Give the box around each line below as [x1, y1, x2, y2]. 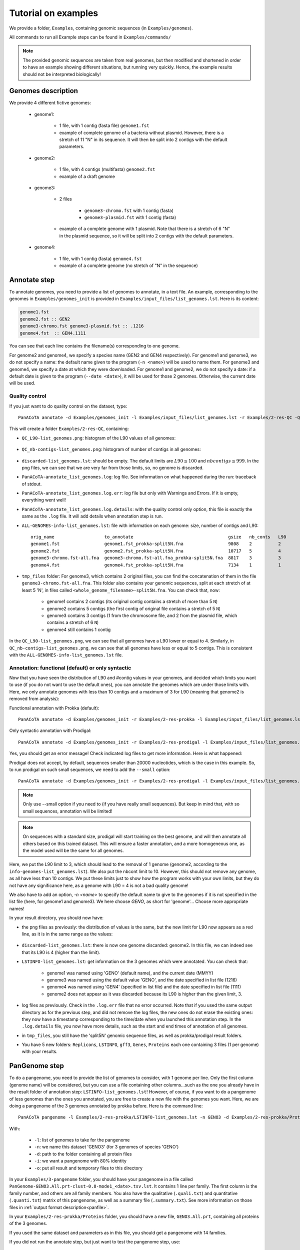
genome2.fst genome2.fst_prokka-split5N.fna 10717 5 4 [30, 548, 281, 553]
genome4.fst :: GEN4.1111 [19, 330, 86, 336]
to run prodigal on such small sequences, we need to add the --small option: [9, 766, 171, 772]
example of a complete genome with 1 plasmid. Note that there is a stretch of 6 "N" [59, 225, 230, 232]
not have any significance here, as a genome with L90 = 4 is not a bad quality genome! [9, 882, 188, 888]
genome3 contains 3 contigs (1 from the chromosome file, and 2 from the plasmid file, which [46, 612, 237, 618]
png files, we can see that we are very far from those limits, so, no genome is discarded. [21, 464, 204, 470]
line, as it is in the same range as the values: [21, 930, 113, 937]
